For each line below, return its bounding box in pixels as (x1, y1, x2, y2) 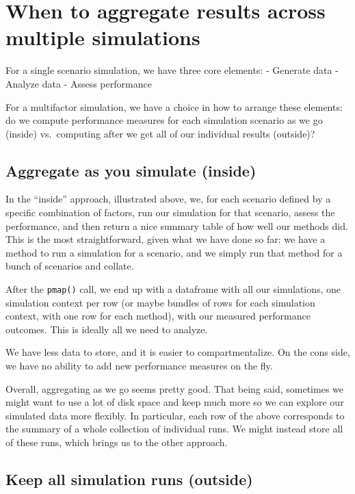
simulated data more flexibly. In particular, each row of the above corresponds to (5, 408, 345, 422)
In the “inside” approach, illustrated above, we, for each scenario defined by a (5, 192, 331, 206)
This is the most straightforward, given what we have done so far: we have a (5, 232, 326, 246)
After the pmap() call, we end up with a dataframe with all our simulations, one (5, 282, 341, 296)
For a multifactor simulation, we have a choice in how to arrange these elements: (5, 99, 343, 114)
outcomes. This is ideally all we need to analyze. (5, 322, 208, 336)
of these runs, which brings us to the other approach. (5, 435, 228, 450)
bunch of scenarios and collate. (5, 259, 134, 273)
